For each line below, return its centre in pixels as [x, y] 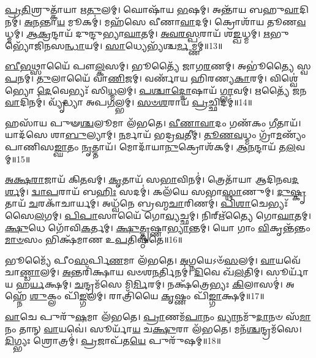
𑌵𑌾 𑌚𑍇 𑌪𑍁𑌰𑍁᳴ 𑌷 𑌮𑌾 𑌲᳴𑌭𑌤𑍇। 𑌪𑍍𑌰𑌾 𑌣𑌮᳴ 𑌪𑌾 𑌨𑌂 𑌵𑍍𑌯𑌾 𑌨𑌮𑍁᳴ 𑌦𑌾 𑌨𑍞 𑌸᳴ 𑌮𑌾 [158, 317]
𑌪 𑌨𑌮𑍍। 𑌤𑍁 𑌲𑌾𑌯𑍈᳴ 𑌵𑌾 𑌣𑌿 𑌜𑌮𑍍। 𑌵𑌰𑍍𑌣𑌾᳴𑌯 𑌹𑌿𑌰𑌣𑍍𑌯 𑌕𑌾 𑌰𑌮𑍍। [136, 78]
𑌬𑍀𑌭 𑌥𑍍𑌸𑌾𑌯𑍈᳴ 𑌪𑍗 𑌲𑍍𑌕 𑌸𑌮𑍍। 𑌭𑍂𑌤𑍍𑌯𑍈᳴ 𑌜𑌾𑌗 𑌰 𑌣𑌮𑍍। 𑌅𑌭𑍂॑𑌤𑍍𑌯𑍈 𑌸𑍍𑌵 [158, 66]
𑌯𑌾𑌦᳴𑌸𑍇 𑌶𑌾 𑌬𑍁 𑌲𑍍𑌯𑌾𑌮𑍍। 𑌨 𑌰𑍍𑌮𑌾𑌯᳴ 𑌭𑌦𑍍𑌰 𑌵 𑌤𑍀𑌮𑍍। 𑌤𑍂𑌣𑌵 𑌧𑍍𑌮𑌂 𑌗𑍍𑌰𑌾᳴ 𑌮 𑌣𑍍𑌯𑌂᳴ [156, 135]
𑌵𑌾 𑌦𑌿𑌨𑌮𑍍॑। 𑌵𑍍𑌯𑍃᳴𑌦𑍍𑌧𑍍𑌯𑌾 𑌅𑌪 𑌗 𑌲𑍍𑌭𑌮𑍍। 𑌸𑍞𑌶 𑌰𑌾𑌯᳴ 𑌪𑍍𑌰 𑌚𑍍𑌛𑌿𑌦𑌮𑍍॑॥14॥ [129, 102]
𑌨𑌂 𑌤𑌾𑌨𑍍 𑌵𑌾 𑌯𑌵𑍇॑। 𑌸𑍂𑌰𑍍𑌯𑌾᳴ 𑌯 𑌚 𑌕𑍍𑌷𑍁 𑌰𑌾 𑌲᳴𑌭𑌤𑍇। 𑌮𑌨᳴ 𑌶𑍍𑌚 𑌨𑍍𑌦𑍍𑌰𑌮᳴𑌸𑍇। [153, 328]
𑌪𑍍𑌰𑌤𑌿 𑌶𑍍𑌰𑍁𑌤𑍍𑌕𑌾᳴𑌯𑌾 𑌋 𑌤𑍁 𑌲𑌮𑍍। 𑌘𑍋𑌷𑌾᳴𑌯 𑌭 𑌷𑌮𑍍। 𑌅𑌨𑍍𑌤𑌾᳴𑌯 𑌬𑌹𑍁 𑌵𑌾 [152, 9]
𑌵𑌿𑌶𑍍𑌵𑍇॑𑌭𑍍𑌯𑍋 [284, 78]
